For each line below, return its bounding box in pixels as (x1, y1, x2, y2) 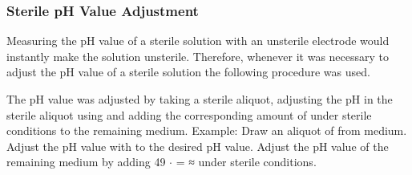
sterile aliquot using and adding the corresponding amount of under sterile (6, 106, 372, 123)
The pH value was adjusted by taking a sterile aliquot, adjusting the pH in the (6, 91, 393, 107)
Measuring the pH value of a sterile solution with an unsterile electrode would (6, 32, 390, 49)
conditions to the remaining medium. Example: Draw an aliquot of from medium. (6, 122, 407, 139)
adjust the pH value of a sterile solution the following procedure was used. (6, 63, 370, 80)
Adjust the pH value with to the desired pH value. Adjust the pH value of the (6, 137, 389, 154)
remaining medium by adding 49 (6, 153, 166, 170)
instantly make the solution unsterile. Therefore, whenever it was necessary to (6, 47, 390, 64)
